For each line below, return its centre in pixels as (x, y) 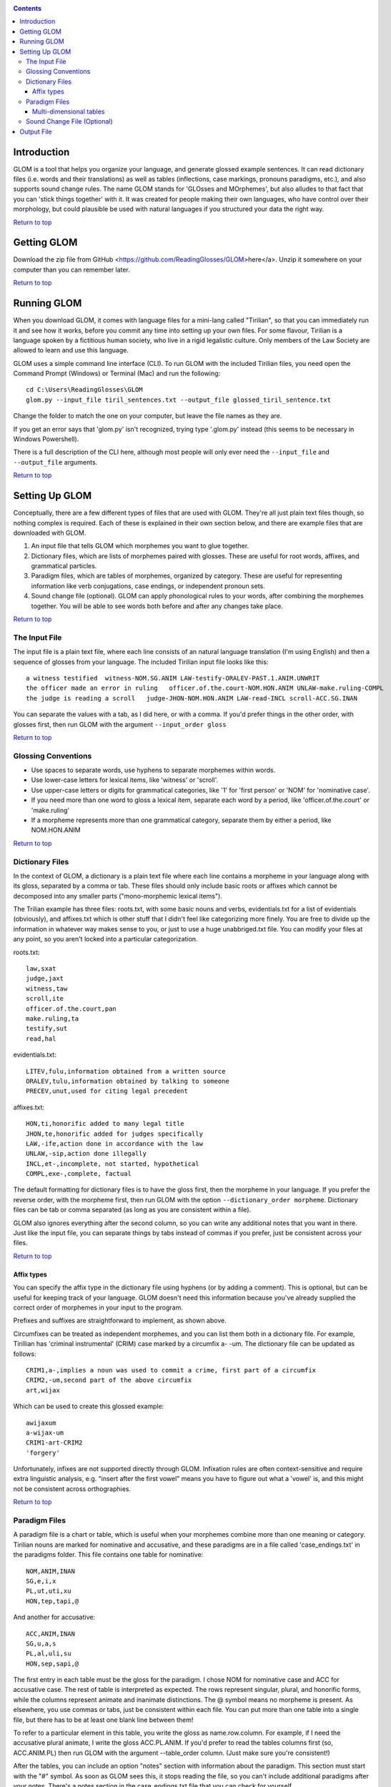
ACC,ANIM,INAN (50, 1634)
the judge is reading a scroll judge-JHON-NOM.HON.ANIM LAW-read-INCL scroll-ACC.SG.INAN (192, 698)
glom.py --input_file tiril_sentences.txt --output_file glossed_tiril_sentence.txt (179, 400)
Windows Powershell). (46, 439)
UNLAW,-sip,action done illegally (86, 1154)
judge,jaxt (45, 979)
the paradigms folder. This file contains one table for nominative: (108, 1555)
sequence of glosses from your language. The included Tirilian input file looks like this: (141, 662)
